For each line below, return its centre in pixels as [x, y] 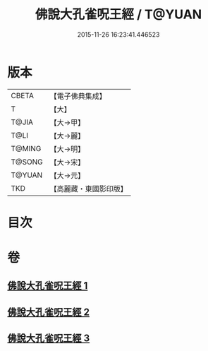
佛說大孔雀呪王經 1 [48, 286]
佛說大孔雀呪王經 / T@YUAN [118, 14]
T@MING [26, 148]
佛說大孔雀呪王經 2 [49, 312]
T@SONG [27, 162]
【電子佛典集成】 [78, 96]
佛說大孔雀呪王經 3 [49, 339]
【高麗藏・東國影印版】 [89, 189]
